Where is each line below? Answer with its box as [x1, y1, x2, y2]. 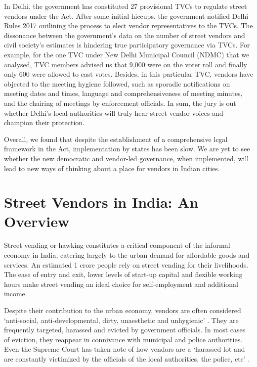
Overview [4, 211, 70, 231]
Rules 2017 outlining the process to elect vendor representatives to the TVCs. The [4, 20, 253, 31]
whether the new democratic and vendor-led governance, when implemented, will [4, 153, 249, 163]
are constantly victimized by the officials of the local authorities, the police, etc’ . [4, 353, 250, 364]
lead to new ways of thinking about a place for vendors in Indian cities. [4, 163, 220, 173]
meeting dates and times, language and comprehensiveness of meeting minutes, [4, 88, 243, 98]
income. [4, 288, 27, 299]
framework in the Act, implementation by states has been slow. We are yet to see [4, 143, 250, 154]
